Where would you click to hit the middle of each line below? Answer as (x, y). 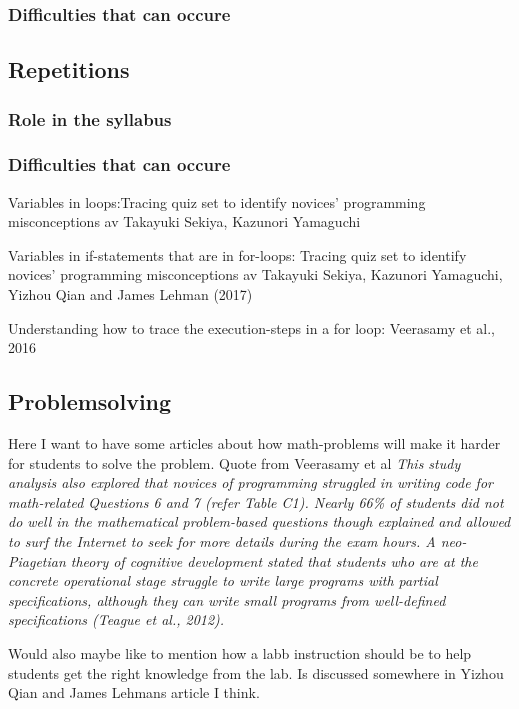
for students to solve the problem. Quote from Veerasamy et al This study (234, 462)
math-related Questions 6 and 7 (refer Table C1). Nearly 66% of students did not (256, 501)
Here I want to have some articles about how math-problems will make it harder (254, 443)
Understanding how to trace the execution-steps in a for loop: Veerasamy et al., (251, 327)
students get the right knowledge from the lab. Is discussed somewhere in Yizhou (256, 672)
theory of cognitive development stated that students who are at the (274, 560)
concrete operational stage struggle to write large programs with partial (223, 580)
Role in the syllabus (90, 118)
